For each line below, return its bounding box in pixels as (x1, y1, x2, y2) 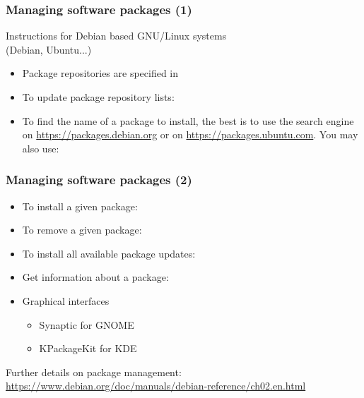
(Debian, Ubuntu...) (6, 42, 92, 56)
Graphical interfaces (22, 293, 110, 308)
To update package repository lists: (22, 90, 175, 104)
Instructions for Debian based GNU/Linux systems (6, 28, 227, 43)
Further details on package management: (6, 364, 182, 379)
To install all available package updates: (22, 246, 196, 260)
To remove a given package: (22, 222, 142, 237)
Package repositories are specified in (22, 66, 179, 80)
